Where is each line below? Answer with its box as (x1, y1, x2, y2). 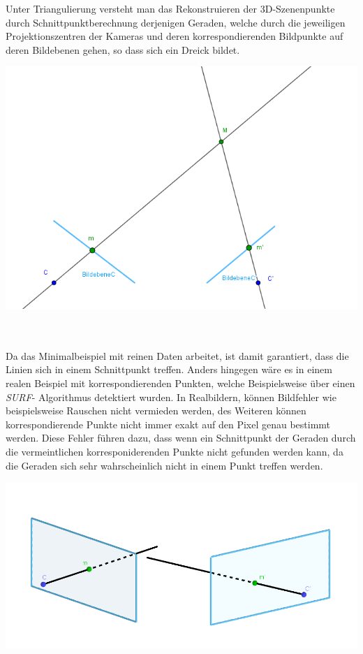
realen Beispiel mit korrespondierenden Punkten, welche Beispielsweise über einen (6, 376, 355, 391)
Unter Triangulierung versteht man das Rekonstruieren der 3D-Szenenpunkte (6, 1, 335, 15)
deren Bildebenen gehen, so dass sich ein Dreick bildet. (6, 42, 240, 57)
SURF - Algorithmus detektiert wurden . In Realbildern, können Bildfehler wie (6, 389, 336, 404)
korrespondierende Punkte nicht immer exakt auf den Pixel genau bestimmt (6, 416, 331, 431)
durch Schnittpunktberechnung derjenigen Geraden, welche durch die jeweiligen (6, 15, 346, 29)
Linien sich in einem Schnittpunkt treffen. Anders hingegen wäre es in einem (6, 362, 332, 377)
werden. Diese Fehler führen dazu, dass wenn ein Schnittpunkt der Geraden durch (6, 430, 356, 445)
